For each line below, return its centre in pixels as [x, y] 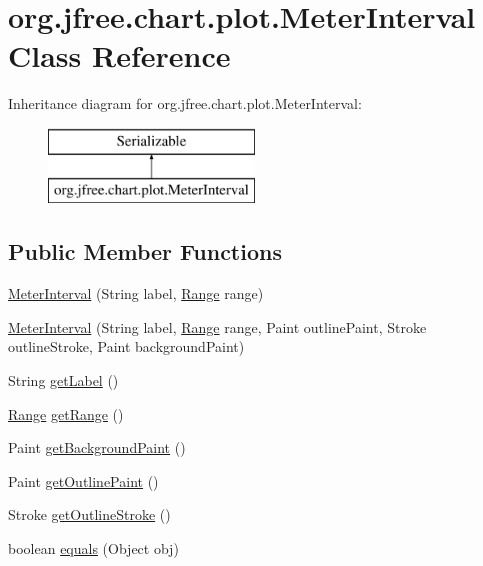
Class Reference [119, 55]
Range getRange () [66, 413]
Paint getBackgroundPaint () [97, 447]
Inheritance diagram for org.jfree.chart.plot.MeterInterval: [185, 103]
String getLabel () [63, 380]
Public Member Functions [145, 251]
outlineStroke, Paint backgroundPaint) [126, 346]
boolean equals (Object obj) [93, 548]
